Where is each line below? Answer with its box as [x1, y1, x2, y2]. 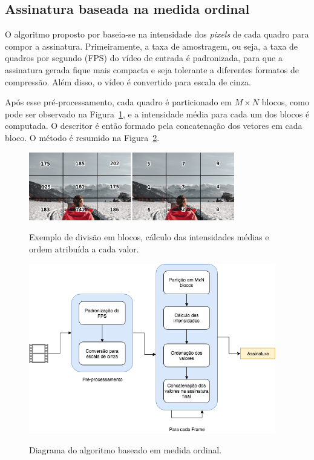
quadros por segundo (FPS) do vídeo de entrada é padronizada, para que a [5, 51, 283, 64]
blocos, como [261, 96, 309, 108]
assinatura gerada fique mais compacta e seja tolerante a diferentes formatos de [5, 63, 299, 76]
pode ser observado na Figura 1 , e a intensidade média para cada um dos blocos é [5, 107, 310, 120]
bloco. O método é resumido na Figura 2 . [5, 131, 160, 143]
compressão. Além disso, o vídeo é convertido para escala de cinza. [5, 75, 251, 88]
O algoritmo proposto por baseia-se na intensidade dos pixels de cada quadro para [5, 28, 309, 41]
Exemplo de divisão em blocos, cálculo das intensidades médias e [29, 231, 269, 243]
